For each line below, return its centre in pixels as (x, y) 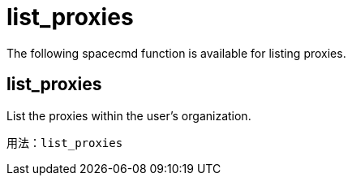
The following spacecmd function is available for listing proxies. (176, 53)
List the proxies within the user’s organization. (129, 115)
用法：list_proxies (65, 143)
